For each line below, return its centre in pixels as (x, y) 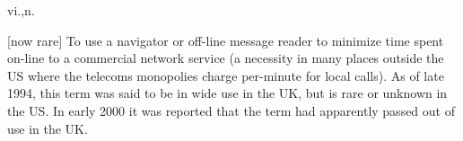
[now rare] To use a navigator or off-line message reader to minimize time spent (226, 40)
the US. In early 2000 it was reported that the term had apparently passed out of (231, 110)
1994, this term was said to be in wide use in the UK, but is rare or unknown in (227, 93)
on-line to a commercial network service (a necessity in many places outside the (226, 58)
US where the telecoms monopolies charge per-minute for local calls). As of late (226, 75)
